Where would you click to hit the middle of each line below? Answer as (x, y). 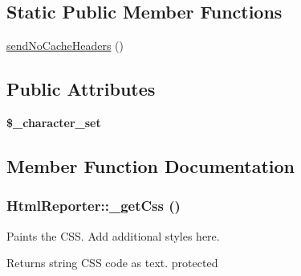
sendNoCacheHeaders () (65, 45)
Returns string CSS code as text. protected (112, 263)
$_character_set (54, 122)
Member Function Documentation (151, 165)
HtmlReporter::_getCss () (94, 206)
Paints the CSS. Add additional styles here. (113, 235)
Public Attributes (81, 89)
